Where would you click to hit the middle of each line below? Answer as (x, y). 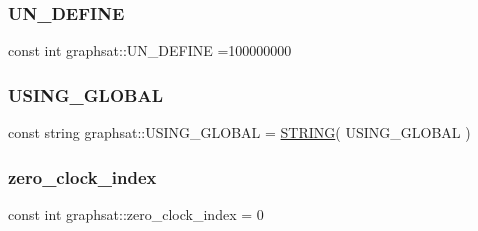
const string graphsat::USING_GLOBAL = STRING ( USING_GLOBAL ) (239, 132)
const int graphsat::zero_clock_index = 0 (136, 213)
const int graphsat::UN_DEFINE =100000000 (150, 50)
